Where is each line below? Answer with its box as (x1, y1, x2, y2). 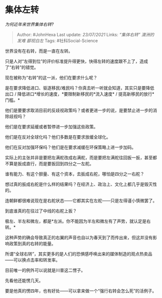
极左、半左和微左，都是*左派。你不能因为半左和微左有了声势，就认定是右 (5, 218, 151, 224)
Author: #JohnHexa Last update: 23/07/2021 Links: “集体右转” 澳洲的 (16, 31, 154, 37)
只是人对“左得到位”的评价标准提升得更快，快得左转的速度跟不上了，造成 (5, 58, 148, 64)
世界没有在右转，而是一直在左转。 (5, 48, 73, 54)
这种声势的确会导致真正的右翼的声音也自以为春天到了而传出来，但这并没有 (5, 235, 153, 240)
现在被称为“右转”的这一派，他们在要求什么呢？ (5, 75, 98, 80)
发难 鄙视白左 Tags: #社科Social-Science (16, 37, 98, 44)
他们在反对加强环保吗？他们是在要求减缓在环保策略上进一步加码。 (5, 144, 136, 150)
